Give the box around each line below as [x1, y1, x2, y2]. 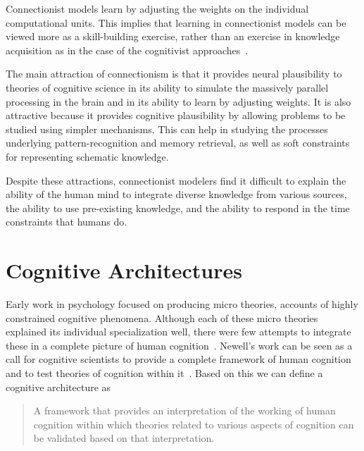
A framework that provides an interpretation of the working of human [33, 403, 336, 418]
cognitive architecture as [6, 379, 111, 394]
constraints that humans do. [6, 214, 127, 229]
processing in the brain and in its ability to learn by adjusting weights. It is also [6, 94, 351, 109]
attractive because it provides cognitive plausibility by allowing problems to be [6, 108, 346, 123]
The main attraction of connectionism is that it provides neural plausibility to [6, 66, 342, 81]
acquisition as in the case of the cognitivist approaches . [6, 42, 249, 57]
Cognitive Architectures [6, 256, 242, 285]
